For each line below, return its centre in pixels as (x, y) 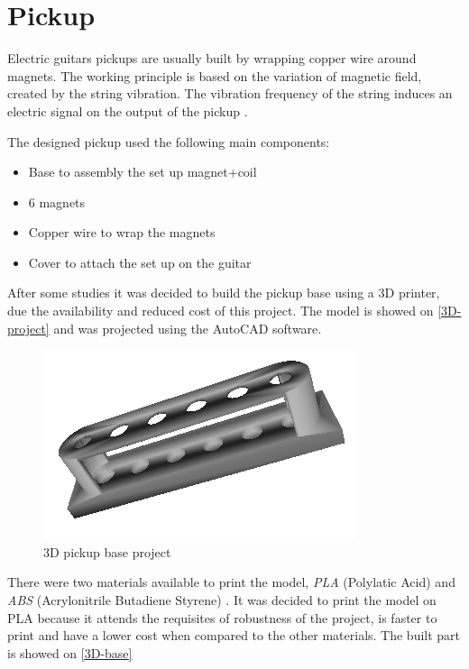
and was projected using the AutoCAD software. (188, 328)
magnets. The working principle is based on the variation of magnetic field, (215, 75)
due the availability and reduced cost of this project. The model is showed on (221, 311)
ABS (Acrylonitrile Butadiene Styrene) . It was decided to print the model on (222, 600)
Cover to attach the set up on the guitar (140, 262)
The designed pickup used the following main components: (169, 141)
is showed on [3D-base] (70, 652)
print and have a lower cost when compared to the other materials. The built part (234, 635)
